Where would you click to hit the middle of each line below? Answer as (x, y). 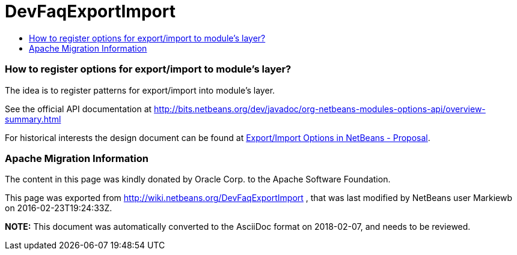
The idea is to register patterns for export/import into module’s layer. (140, 90)
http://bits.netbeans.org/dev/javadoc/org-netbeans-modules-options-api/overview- (320, 109)
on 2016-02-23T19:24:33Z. (59, 208)
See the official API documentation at (78, 109)
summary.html (33, 119)
